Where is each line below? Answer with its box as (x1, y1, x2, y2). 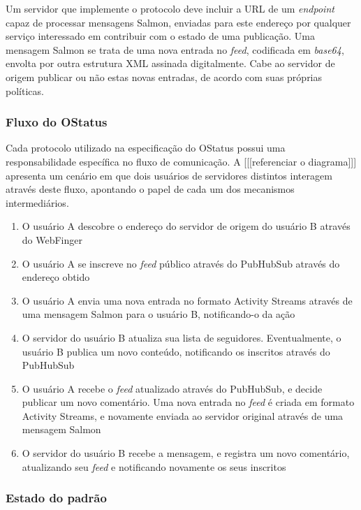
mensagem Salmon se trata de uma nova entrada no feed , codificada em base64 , (6, 42, 344, 57)
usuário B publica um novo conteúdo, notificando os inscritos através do (22, 344, 330, 358)
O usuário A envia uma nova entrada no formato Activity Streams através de (22, 293, 353, 307)
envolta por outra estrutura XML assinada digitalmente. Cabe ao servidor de (6, 56, 335, 71)
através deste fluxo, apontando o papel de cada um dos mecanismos (6, 182, 295, 196)
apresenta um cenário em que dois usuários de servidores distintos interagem (6, 168, 332, 182)
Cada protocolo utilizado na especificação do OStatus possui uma (6, 140, 286, 155)
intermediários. (6, 195, 69, 210)
